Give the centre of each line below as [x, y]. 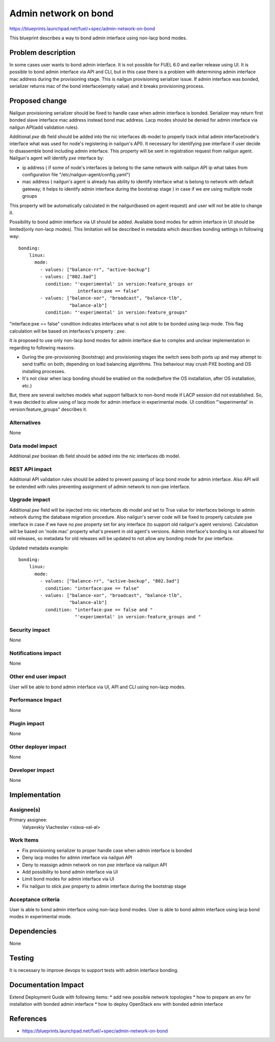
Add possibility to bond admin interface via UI [70, 872]
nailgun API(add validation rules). [44, 127]
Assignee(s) [25, 809]
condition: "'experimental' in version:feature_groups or [119, 284]
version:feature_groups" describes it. [48, 409]
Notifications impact [35, 653]
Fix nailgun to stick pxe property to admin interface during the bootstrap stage [104, 886]
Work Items [24, 840]
